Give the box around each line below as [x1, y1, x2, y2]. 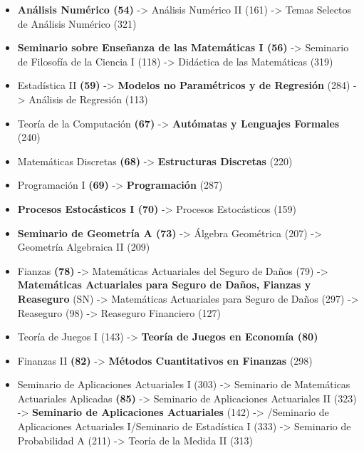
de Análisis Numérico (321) [17, 16, 137, 31]
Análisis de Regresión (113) [28, 91, 148, 106]
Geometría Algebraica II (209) [17, 239, 150, 254]
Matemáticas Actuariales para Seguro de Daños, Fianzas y [17, 277, 311, 292]
